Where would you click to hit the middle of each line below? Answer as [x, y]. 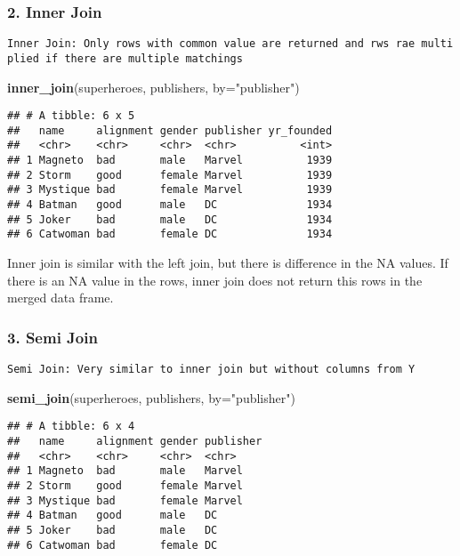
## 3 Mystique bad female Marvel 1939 [170, 190]
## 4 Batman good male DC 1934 [170, 205]
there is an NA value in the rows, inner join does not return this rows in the [215, 280]
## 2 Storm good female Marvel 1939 [170, 175]
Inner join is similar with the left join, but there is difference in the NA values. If [228, 263]
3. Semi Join [52, 337]
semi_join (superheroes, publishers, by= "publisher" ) [151, 397]
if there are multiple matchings [144, 58]
